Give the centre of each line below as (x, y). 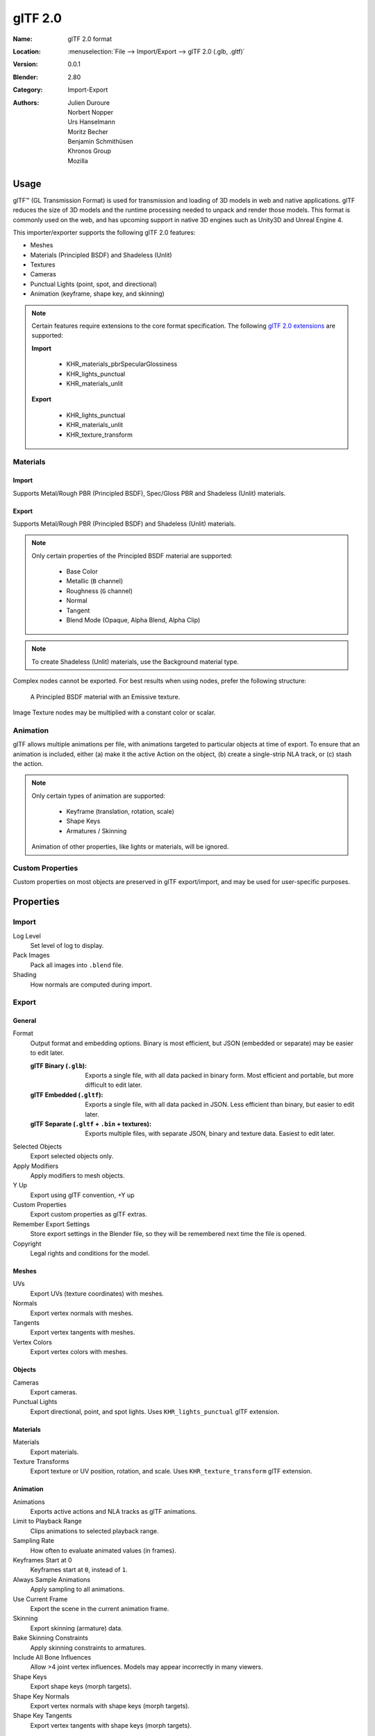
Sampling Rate (34, 1541)
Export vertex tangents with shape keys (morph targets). (111, 1725)
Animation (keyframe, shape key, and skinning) (97, 294)
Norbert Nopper (91, 112)
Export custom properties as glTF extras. (89, 1215)
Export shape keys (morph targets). (81, 1687)
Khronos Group (89, 151)
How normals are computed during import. (91, 984)
